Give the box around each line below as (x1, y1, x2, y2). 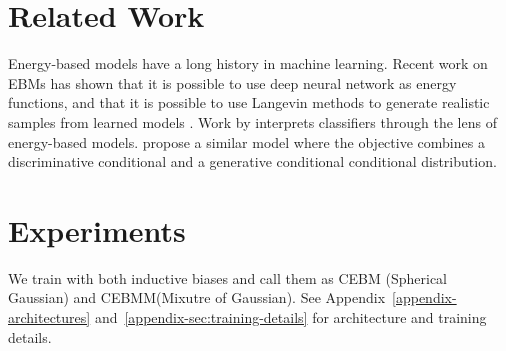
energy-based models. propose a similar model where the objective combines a (8, 131, 485, 152)
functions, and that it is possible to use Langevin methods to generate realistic (8, 92, 490, 113)
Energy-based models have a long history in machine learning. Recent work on (8, 53, 488, 74)
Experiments (8, 209, 186, 250)
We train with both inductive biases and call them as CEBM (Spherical (8, 267, 447, 288)
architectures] (8, 307, 91, 327)
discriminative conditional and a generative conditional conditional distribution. (8, 151, 497, 172)
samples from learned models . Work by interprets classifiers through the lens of (8, 111, 497, 132)
